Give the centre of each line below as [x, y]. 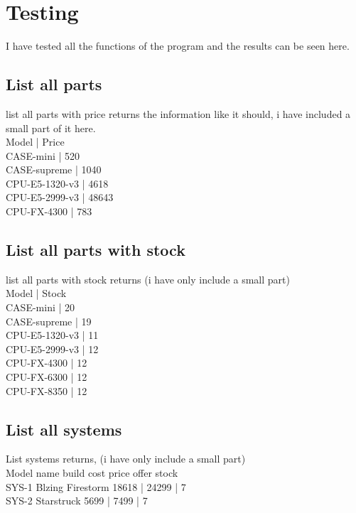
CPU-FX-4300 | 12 [47, 363]
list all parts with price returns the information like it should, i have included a [178, 113]
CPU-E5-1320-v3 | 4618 [57, 183]
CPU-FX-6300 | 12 [47, 377]
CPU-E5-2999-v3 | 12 [52, 349]
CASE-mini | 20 [41, 307]
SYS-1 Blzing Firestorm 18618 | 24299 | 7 [96, 486]
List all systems [64, 429]
